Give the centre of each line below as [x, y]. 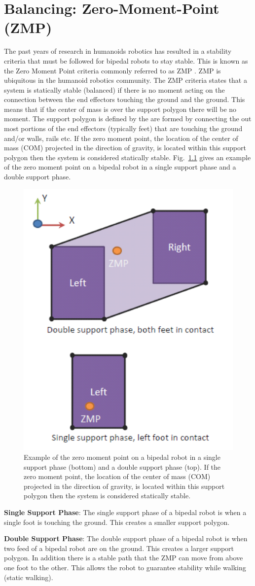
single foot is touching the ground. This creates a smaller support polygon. [117, 522]
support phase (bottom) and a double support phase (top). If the [122, 466]
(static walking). [29, 577]
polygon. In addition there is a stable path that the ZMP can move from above [124, 558]
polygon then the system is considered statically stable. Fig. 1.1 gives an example [127, 157]
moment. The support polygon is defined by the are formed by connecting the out [128, 119]
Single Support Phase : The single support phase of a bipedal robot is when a [125, 512]
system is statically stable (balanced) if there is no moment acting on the [114, 89]
